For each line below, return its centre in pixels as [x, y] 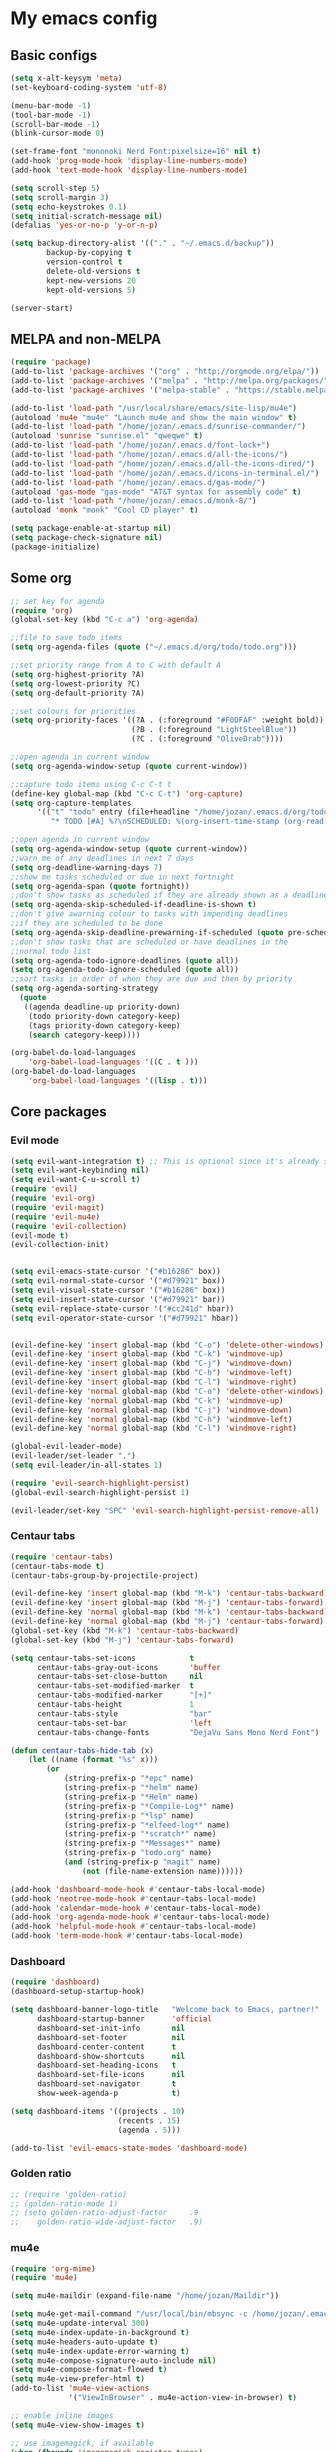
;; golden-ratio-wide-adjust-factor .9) [106, 2222]
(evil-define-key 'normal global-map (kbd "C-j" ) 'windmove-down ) [151, 1410]
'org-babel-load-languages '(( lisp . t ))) [118, 1081]
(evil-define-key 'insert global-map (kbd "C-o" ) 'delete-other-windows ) [167, 1345]
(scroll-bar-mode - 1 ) [55, 124]
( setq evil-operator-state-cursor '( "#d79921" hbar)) [125, 1318]
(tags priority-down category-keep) [105, 1025]
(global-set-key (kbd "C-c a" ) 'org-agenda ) [104, 620]
